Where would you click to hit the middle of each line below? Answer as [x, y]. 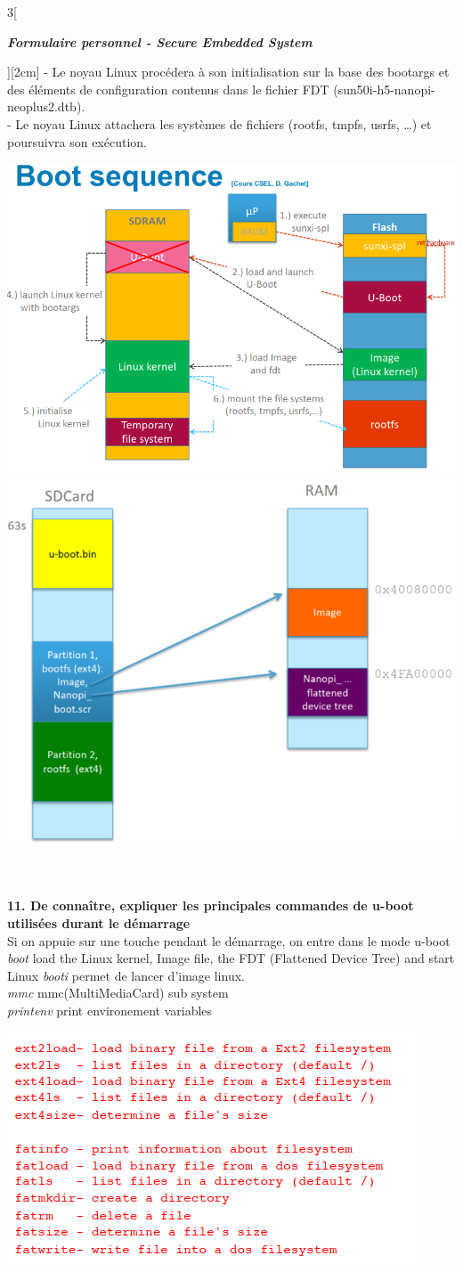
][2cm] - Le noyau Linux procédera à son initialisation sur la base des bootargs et [228, 72]
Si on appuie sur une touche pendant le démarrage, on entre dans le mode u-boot [229, 940]
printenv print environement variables [110, 1010]
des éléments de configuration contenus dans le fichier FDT [168, 89]
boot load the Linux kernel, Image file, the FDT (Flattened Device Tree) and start [231, 958]
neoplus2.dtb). [46, 106]
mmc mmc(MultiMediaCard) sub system [118, 993]
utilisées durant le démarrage [99, 923]
